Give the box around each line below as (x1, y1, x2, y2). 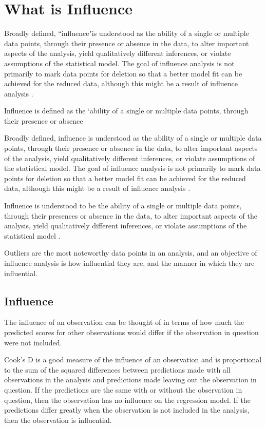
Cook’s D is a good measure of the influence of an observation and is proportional (4, 354, 262, 365)
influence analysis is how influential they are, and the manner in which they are (4, 258, 255, 268)
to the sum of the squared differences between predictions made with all (4, 364, 231, 375)
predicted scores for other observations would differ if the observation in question (4, 326, 259, 337)
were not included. (4, 337, 62, 347)
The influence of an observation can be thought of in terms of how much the (4, 317, 244, 327)
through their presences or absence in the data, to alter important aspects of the (4, 210, 257, 221)
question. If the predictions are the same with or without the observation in (4, 384, 242, 395)
